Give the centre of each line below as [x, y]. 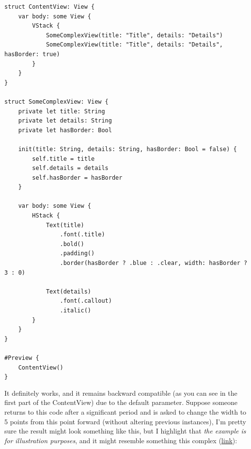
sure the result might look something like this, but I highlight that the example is [125, 431]
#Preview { [22, 358]
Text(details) [68, 291]
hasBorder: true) [32, 54]
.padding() [77, 254]
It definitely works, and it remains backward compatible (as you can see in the [121, 393]
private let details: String [65, 121]
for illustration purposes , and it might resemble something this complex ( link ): [121, 440]
